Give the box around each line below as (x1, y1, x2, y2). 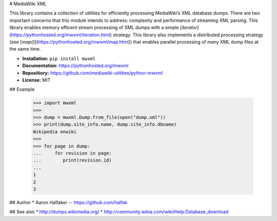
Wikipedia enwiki (33, 129, 77, 134)
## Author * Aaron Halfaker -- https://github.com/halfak (9, 199, 128, 205)
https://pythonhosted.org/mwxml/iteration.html (11, 31, 110, 38)
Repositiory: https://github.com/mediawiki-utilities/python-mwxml (22, 70, 163, 76)
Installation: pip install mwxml (22, 55, 96, 62)
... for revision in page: (33, 150, 112, 156)
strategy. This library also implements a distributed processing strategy (113, 31, 264, 38)
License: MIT (22, 77, 51, 83)
